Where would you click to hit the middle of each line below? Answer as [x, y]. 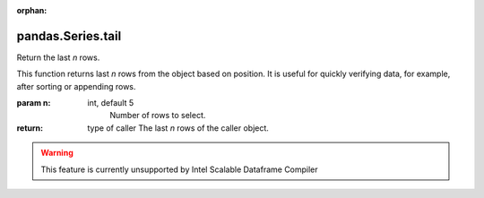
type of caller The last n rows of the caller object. [178, 128]
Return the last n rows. [58, 57]
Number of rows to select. [158, 116]
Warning [57, 153]
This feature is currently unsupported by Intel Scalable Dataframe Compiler [179, 169]
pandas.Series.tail [69, 36]
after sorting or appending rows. [76, 86]
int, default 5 [111, 103]
